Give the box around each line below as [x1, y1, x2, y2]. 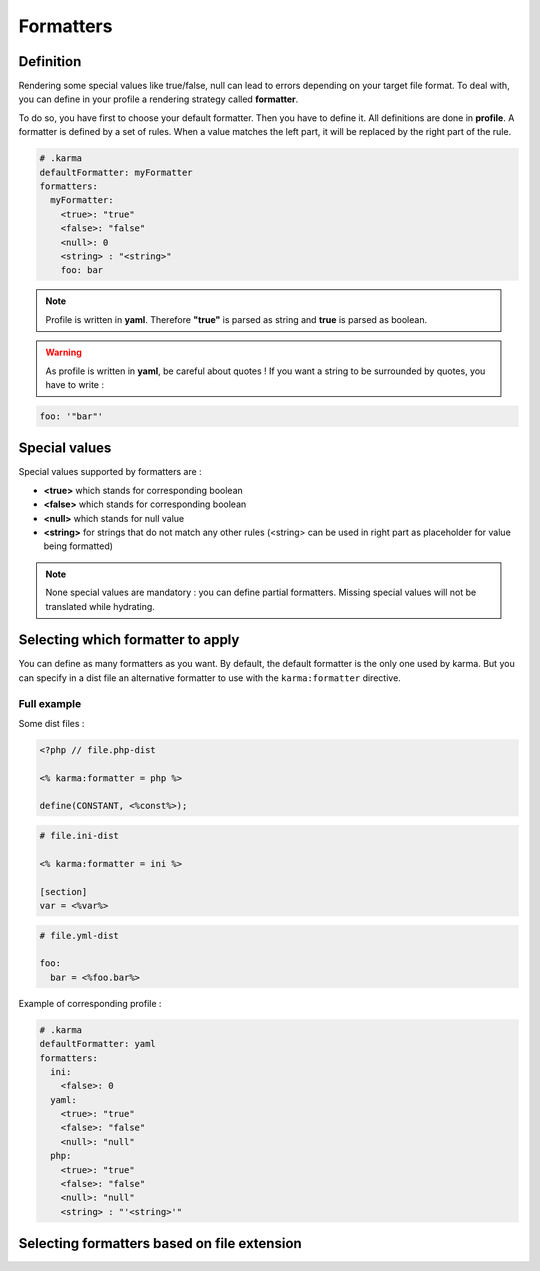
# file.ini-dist [39, 830, 120, 842]
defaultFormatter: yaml [39, 1038, 157, 1050]
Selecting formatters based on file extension [18, 1235, 302, 1252]
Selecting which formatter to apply [18, 631, 240, 649]
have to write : [45, 378, 105, 390]
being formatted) [43, 540, 114, 552]
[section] [39, 886, 88, 897]
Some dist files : [18, 717, 85, 729]
